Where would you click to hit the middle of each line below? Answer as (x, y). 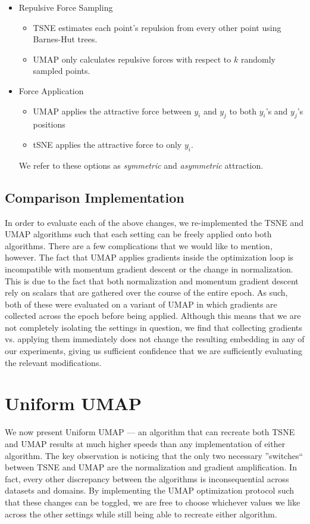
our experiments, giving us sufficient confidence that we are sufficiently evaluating (154, 351)
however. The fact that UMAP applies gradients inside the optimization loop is (149, 257)
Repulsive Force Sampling (66, 7)
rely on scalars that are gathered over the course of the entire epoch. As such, (146, 292)
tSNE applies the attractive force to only (107, 144)
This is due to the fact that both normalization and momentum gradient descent (152, 280)
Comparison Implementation (95, 197)
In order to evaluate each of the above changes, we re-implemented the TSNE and (154, 222)
